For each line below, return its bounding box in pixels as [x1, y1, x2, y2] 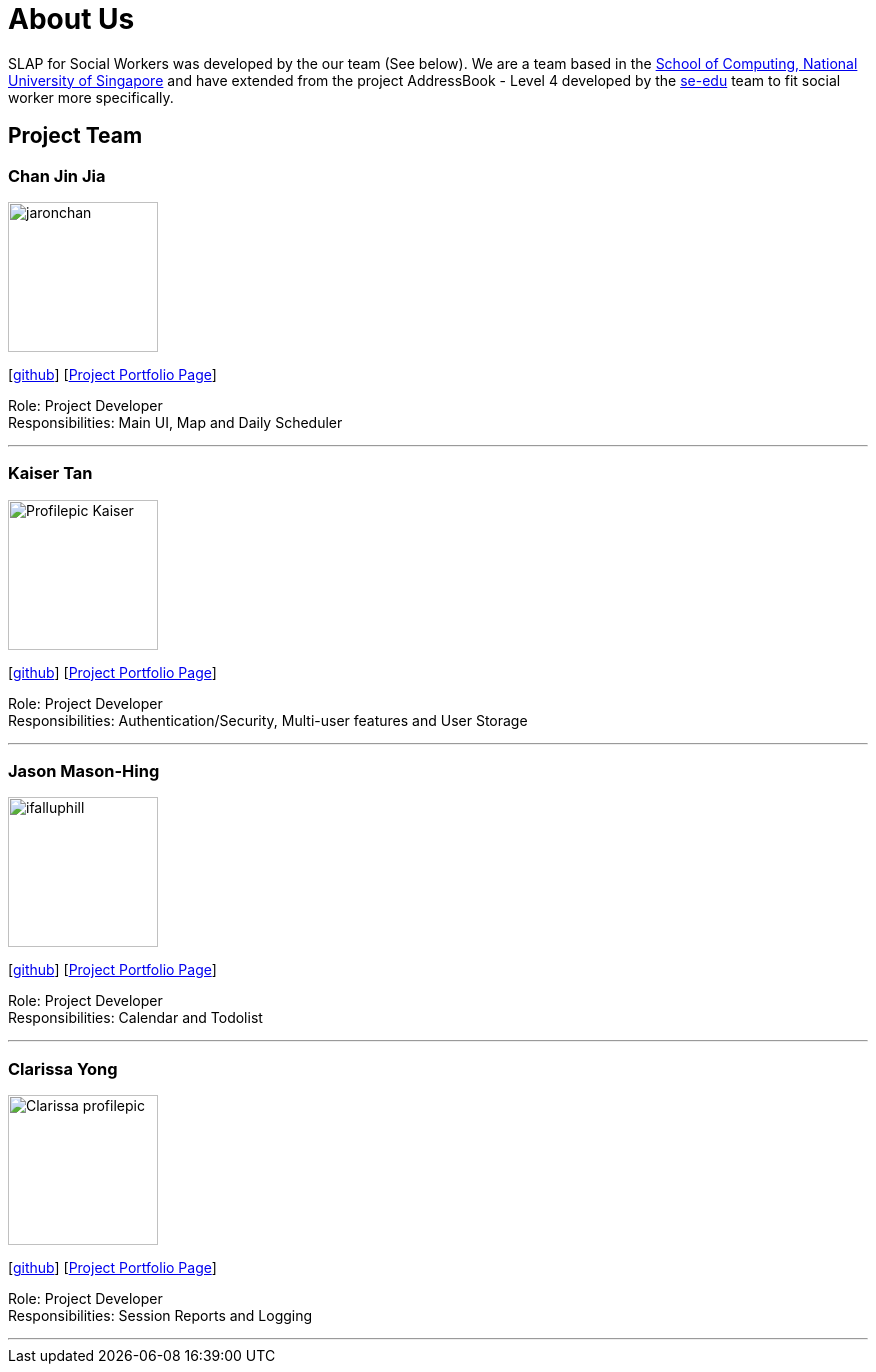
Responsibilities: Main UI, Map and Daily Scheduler [8, 413, 343, 431]
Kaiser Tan [8, 463, 93, 484]
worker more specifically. [8, 88, 174, 106]
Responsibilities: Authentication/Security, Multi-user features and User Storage [8, 711, 528, 729]
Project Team [8, 123, 143, 149]
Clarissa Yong [8, 1058, 118, 1079]
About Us [8, 2, 135, 36]
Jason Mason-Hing [8, 761, 160, 782]
